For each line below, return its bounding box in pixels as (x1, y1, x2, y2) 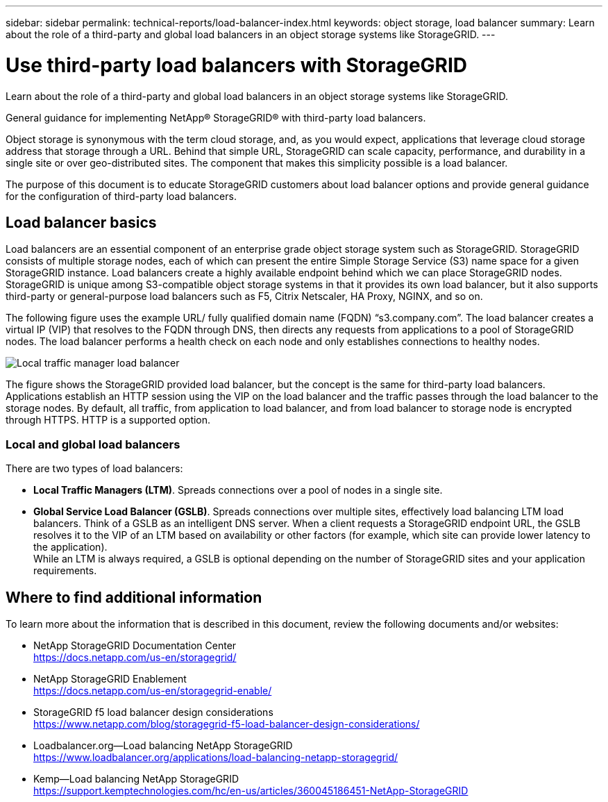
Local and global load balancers (6, 437, 180, 451)
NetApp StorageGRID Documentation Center (33, 639, 237, 651)
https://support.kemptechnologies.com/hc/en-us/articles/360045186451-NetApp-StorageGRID (33, 784, 468, 796)
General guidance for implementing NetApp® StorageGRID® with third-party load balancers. (6, 111, 426, 124)
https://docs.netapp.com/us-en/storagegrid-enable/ (33, 684, 272, 696)
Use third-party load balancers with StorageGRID (6, 53, 468, 77)
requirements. (33, 565, 97, 577)
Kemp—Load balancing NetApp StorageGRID (33, 772, 239, 785)
